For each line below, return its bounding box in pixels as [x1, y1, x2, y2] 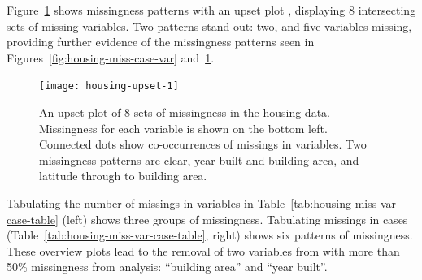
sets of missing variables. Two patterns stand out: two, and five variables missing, [7, 17, 412, 34]
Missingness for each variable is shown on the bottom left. [39, 119, 328, 136]
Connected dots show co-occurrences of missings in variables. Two [39, 136, 367, 153]
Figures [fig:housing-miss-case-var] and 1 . [7, 49, 215, 66]
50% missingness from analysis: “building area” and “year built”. [7, 258, 328, 275]
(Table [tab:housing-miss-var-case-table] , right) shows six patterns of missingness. [7, 226, 413, 243]
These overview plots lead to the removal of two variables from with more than [7, 242, 400, 259]
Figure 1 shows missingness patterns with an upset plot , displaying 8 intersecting [7, 2, 416, 18]
